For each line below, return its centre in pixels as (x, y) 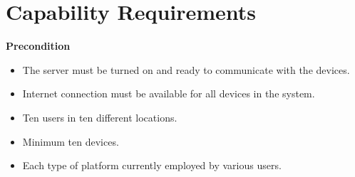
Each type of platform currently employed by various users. (152, 165)
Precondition (38, 46)
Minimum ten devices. (71, 141)
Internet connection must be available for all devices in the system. (169, 93)
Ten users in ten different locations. (100, 117)
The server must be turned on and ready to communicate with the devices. (186, 69)
